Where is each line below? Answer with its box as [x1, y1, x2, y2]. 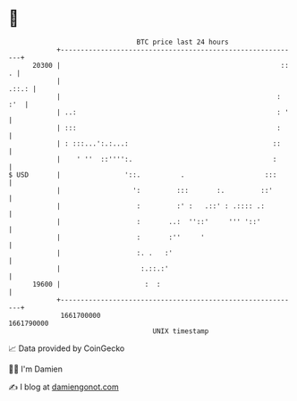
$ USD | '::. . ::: [8, 170, 277, 180]
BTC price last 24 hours [136, 38, 229, 46]
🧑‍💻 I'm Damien [8, 363, 64, 374]
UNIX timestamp [152, 326, 209, 336]
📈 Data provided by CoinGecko [8, 343, 125, 354]
